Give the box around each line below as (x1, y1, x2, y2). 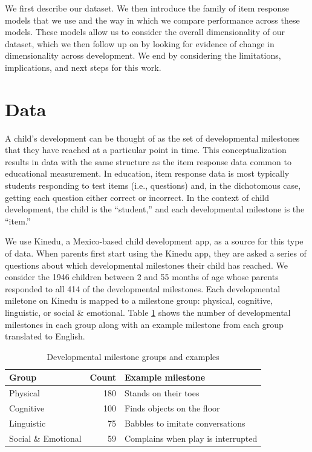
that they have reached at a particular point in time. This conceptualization (5, 143, 287, 156)
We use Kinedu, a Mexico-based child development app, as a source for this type (5, 235, 304, 247)
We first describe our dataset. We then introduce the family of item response (5, 2, 289, 14)
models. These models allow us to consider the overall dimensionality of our (5, 25, 285, 38)
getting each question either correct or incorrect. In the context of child (5, 191, 270, 203)
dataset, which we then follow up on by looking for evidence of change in (5, 37, 275, 50)
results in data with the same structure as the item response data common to (5, 155, 291, 168)
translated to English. (5, 330, 85, 342)
